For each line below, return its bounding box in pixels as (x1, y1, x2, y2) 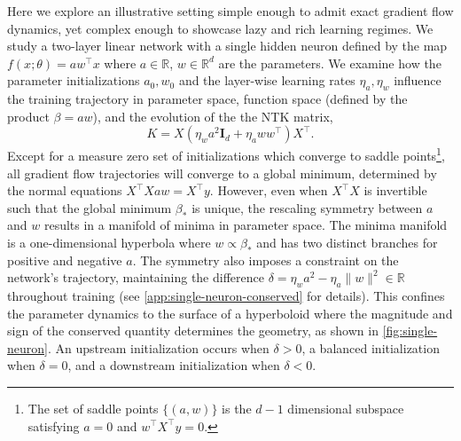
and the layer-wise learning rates (178, 71, 356, 90)
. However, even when (209, 181, 328, 200)
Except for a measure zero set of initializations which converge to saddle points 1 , (7, 144, 445, 165)
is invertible (363, 181, 427, 200)
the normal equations (7, 181, 122, 200)
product (7, 106, 50, 125)
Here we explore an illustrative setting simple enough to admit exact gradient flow (7, 2, 454, 20)
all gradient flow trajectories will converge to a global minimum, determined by (7, 163, 437, 182)
